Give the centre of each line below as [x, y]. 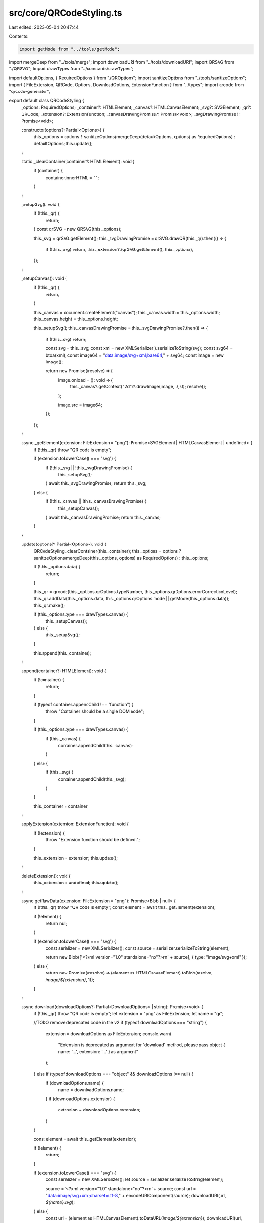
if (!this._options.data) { [57, 567]
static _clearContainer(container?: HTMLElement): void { [78, 161]
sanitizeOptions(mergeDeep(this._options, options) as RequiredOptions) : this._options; [121, 558]
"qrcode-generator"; [30, 91]
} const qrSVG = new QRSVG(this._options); [77, 229]
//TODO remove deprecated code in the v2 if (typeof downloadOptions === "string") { [120, 1022]
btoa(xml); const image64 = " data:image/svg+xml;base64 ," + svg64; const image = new [135, 355]
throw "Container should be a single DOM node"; [95, 711]
